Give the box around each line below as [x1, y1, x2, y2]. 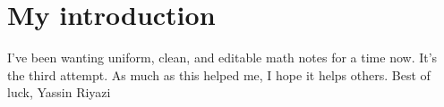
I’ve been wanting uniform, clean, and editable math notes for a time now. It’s [7, 48, 438, 67]
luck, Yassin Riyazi [7, 83, 111, 102]
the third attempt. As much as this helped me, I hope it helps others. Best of [7, 65, 431, 84]
